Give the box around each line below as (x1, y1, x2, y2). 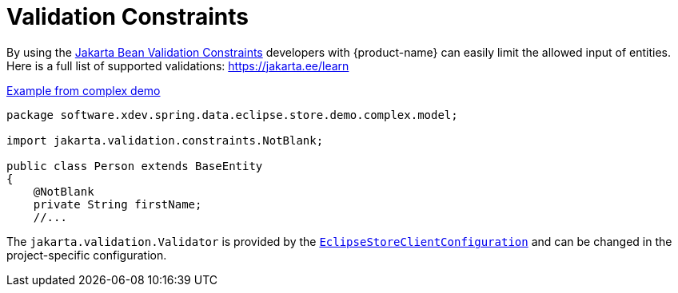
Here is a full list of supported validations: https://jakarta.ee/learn (6, 58, 349, 73)
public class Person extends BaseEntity (6, 159, 263, 172)
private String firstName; (33, 197, 202, 211)
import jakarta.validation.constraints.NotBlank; (6, 133, 324, 147)
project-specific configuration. (6, 247, 167, 262)
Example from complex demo (6, 83, 161, 97)
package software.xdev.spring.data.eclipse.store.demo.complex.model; (6, 108, 458, 121)
